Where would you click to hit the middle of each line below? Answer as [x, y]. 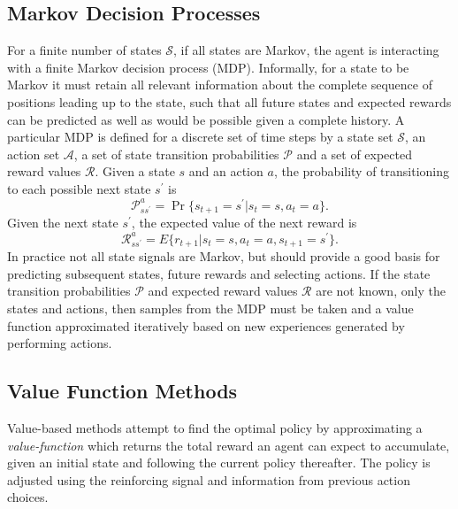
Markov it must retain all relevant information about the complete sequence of [220, 85]
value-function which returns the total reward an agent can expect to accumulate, [229, 445]
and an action [226, 171]
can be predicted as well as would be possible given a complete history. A [206, 119]
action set [34, 154]
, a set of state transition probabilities [176, 154]
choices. [28, 497]
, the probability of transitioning [362, 171]
